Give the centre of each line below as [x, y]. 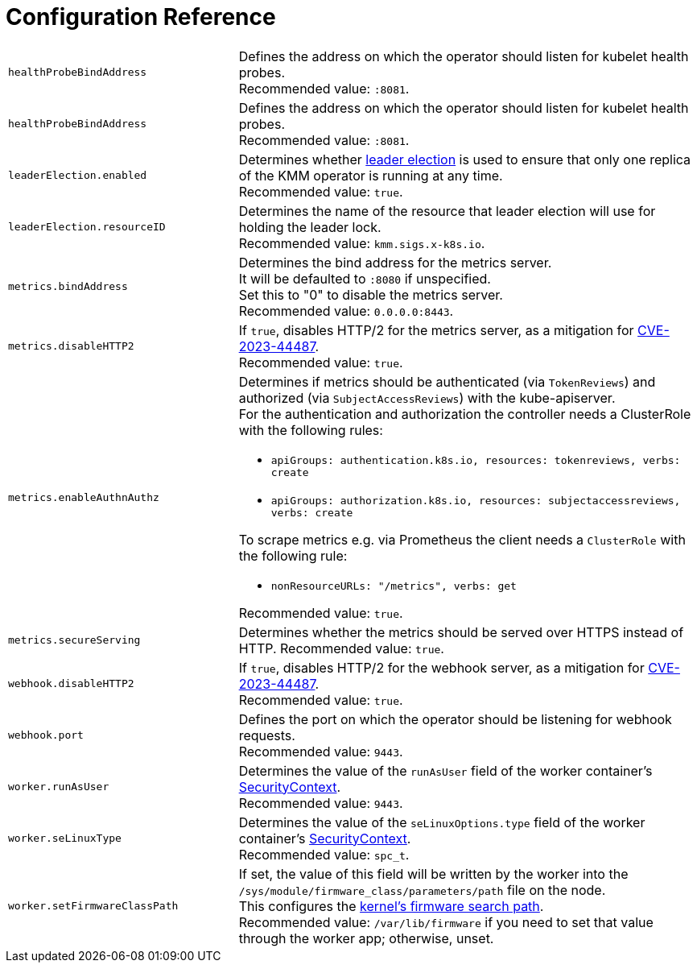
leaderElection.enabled [78, 176]
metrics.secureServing [74, 640]
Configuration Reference [141, 17]
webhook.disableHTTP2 [71, 684]
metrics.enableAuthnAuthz [84, 497]
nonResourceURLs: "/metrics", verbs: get [394, 586]
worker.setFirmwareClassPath [93, 906]
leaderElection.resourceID [87, 227]
